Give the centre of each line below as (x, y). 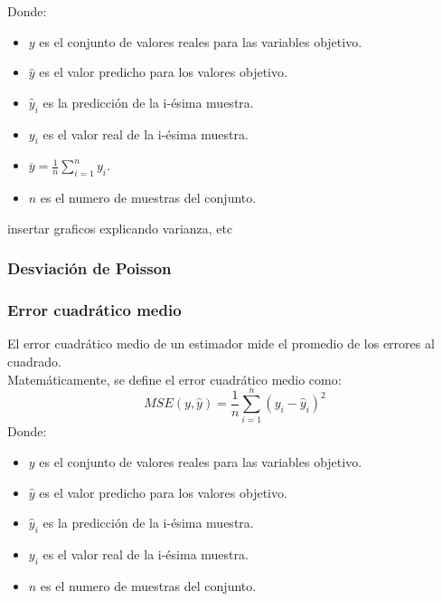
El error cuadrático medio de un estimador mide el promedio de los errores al (221, 343)
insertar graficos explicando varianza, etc (120, 228)
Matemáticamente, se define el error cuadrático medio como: (174, 379)
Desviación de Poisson (89, 268)
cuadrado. (34, 362)
